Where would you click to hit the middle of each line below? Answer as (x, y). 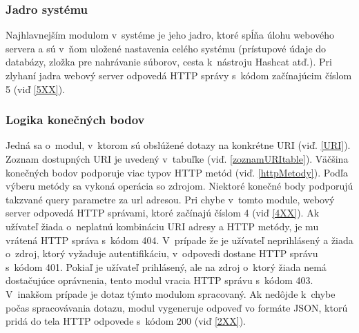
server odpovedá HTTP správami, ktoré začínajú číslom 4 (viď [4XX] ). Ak (163, 213)
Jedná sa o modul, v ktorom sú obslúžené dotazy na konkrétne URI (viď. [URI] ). (178, 145)
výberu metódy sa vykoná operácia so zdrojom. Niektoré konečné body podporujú (179, 186)
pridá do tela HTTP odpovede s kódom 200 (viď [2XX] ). (126, 321)
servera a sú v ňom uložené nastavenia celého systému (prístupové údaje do (166, 48)
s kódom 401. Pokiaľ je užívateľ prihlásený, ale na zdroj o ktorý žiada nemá (166, 266)
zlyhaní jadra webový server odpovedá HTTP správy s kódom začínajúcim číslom (179, 75)
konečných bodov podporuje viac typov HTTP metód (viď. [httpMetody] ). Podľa (177, 172)
